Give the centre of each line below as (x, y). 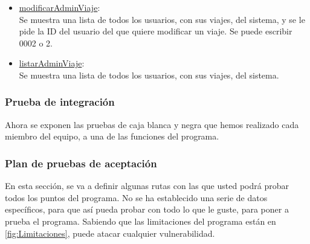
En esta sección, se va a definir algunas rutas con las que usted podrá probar (147, 186)
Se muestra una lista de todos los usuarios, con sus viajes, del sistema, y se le (162, 19)
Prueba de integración (60, 102)
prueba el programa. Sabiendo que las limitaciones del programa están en (140, 221)
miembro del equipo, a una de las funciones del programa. (112, 136)
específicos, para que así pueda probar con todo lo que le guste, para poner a (147, 209)
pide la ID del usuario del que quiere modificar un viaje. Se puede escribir (156, 31)
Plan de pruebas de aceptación (81, 163)
